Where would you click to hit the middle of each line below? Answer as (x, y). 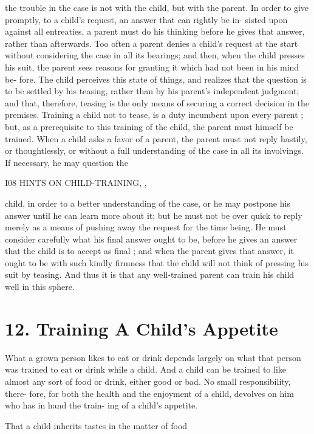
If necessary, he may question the (67, 162)
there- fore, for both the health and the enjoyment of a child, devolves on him (149, 393)
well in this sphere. (40, 287)
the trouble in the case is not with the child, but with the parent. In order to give (157, 7)
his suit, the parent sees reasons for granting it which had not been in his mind (152, 67)
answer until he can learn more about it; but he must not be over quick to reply (154, 215)
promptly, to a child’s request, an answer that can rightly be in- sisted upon (146, 19)
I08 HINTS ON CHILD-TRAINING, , (76, 183)
